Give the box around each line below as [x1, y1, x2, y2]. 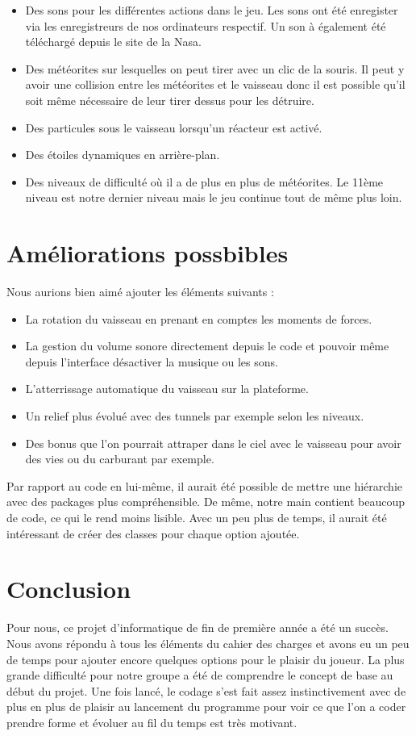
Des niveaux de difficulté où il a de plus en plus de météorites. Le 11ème [25, 173, 384, 190]
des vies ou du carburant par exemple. [25, 450, 214, 467]
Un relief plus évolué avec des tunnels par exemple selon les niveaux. [25, 408, 364, 424]
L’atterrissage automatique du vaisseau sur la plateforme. [25, 380, 309, 397]
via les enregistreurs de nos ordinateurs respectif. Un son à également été [25, 17, 386, 34]
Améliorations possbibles [6, 236, 289, 270]
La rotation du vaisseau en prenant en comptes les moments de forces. [25, 310, 372, 327]
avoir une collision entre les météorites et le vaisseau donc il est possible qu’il [25, 76, 406, 93]
